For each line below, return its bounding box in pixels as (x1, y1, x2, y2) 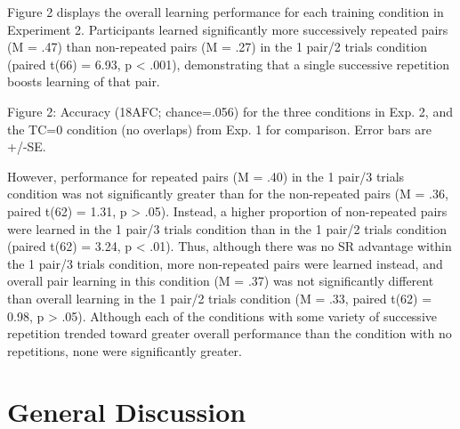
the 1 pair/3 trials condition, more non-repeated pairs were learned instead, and (7, 254, 443, 272)
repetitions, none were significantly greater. (7, 341, 242, 360)
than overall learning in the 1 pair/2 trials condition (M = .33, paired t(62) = (7, 288, 432, 307)
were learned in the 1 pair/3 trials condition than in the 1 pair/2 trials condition (7, 219, 447, 238)
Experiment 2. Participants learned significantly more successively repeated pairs (7, 20, 448, 38)
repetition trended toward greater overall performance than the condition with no (7, 324, 452, 343)
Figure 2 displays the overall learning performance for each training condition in (7, 3, 444, 20)
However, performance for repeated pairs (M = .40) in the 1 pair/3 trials (7, 166, 405, 185)
